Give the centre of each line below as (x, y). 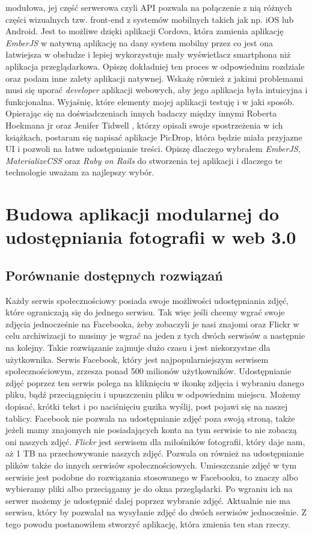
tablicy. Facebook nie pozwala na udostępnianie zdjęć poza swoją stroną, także (150, 418)
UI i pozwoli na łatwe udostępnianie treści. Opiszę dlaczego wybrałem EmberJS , (153, 149)
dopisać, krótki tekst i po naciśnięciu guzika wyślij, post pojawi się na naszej (147, 406)
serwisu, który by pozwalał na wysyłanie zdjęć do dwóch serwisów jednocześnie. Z (156, 512)
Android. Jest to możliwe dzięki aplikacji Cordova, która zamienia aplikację (145, 31)
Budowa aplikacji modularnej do (142, 214)
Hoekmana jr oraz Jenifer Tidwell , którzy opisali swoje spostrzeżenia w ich (144, 125)
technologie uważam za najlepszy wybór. (80, 172)
